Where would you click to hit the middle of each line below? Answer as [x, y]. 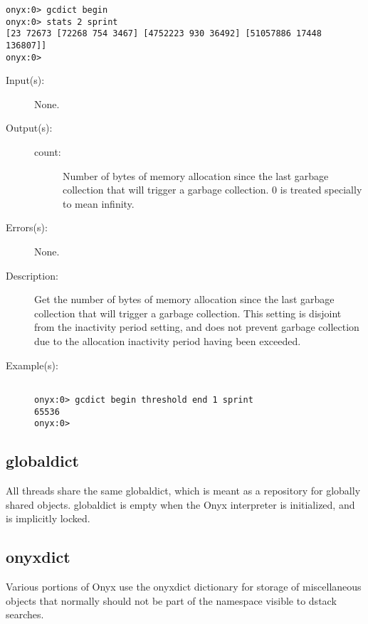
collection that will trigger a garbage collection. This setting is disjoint [188, 313]
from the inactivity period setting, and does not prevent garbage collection [197, 327]
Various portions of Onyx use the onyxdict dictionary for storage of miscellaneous [184, 586]
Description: [32, 275]
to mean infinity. [99, 203]
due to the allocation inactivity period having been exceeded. [168, 341]
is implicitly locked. [48, 518]
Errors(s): [27, 227]
